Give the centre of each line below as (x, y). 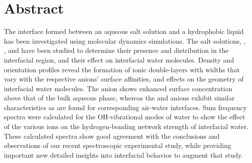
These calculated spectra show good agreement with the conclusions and (112, 136)
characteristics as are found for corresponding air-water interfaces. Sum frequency (126, 107)
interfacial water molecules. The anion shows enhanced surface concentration (118, 88)
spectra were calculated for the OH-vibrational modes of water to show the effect (125, 117)
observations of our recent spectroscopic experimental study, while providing (117, 145)
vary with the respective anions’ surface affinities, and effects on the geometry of (124, 79)
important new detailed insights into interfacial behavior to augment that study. (124, 155)
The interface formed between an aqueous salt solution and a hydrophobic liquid (124, 31)
